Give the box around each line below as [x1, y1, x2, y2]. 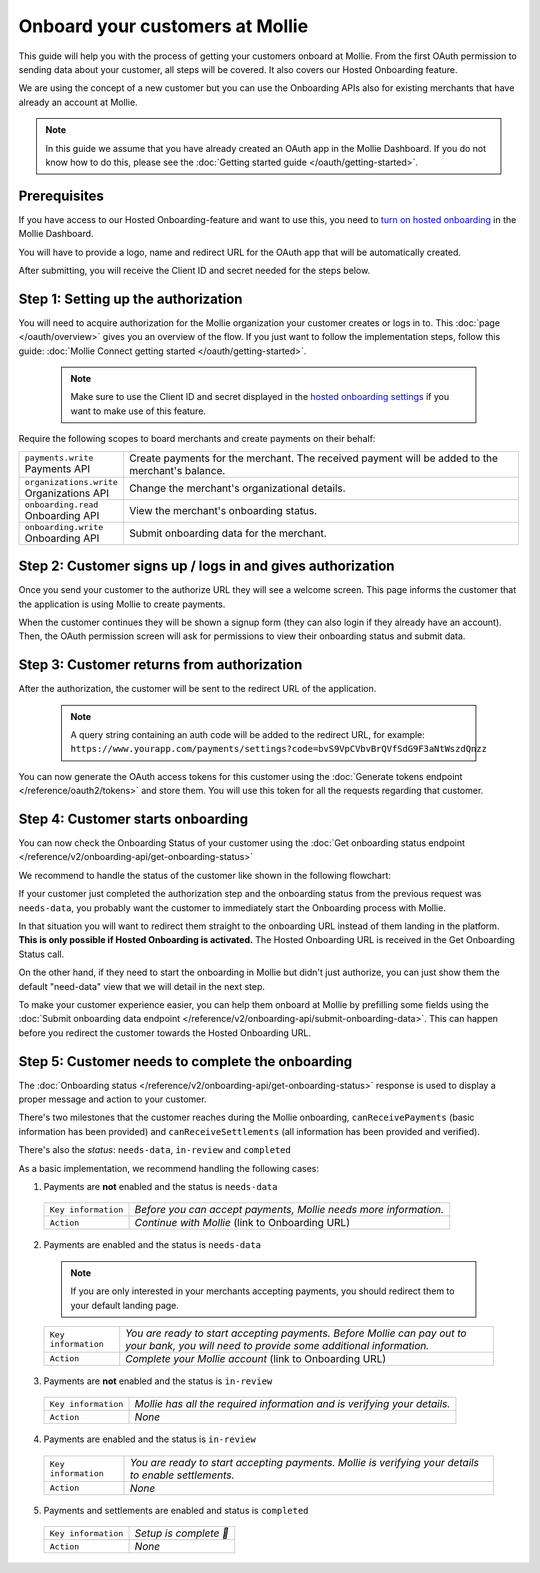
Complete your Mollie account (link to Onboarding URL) [125, 1351, 387, 1365]
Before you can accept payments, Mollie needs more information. [134, 1203, 445, 1217]
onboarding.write [24, 521, 104, 532]
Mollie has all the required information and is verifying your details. [134, 1397, 451, 1411]
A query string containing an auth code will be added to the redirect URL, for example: [70, 728, 425, 740]
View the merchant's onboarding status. [128, 504, 318, 518]
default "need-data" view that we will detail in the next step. [18, 980, 265, 992]
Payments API [24, 462, 91, 476]
